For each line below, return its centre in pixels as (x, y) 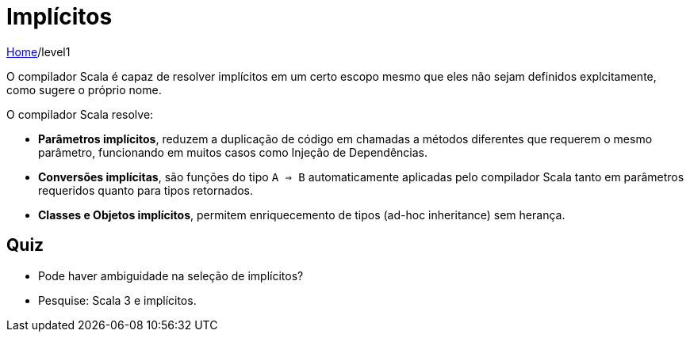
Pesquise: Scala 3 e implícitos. (117, 300)
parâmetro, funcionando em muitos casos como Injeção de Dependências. (233, 152)
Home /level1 (38, 51)
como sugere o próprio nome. (84, 89)
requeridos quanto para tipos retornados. (146, 190)
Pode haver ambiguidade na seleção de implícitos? (171, 275)
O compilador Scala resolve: (80, 114)
